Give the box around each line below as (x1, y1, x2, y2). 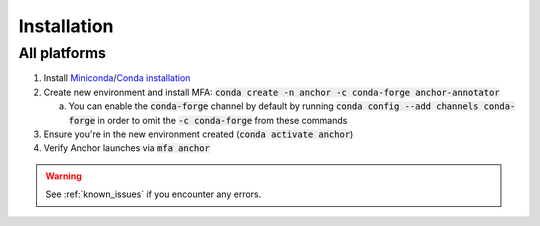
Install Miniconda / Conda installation (43, 72, 191, 84)
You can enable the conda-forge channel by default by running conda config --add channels (68, 100, 479, 112)
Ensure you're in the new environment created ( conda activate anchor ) (43, 128, 354, 140)
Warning (45, 170, 82, 182)
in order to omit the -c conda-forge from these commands (97, 114, 348, 126)
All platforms (18, 44, 107, 62)
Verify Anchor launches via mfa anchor (43, 142, 210, 154)
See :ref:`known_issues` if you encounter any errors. (45, 188, 262, 200)
